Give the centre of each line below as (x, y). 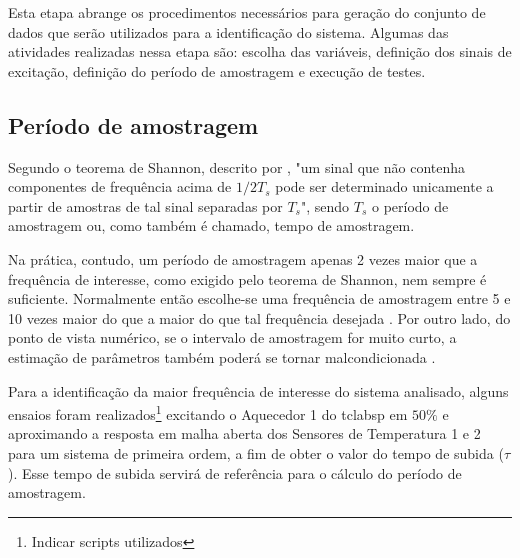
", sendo (325, 205)
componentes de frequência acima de (120, 186)
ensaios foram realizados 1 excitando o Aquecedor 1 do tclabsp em (208, 412)
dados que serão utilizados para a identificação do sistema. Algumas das (228, 31)
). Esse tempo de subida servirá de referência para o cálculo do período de (235, 472)
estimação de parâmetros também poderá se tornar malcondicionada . (222, 356)
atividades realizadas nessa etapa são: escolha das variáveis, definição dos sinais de (260, 51)
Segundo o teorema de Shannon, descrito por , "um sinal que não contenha (237, 166)
